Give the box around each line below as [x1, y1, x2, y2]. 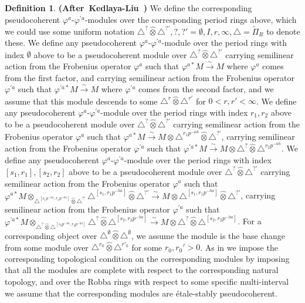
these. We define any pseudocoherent [5, 36, 137, 49]
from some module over [5, 241, 89, 253]
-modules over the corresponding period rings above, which [84, 13, 297, 25]
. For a [238, 215, 262, 227]
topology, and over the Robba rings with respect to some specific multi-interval [5, 275, 289, 287]
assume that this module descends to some [5, 95, 158, 107]
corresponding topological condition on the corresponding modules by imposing [5, 252, 290, 264]
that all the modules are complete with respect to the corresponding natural [5, 264, 279, 276]
